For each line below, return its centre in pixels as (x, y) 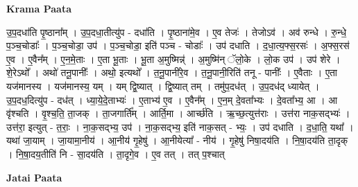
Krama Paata (39, 8)
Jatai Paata (34, 177)
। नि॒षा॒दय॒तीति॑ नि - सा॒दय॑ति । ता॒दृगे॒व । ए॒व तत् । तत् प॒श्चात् (116, 153)
